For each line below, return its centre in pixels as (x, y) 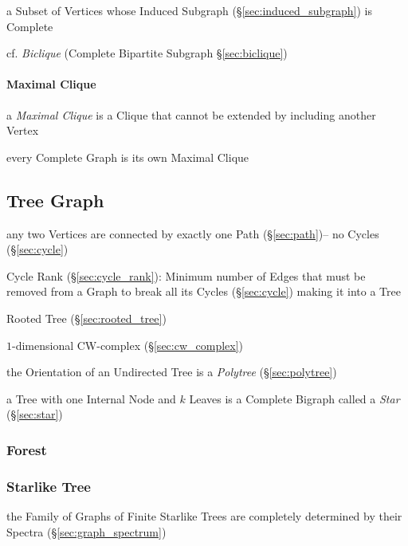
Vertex (23, 130)
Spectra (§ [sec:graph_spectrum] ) (86, 531)
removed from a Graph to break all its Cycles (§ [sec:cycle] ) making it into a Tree (204, 291)
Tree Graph (55, 200)
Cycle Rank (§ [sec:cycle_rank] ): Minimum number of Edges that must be (186, 275)
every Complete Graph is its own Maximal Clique (128, 157)
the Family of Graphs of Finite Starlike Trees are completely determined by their (204, 515)
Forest (27, 449)
